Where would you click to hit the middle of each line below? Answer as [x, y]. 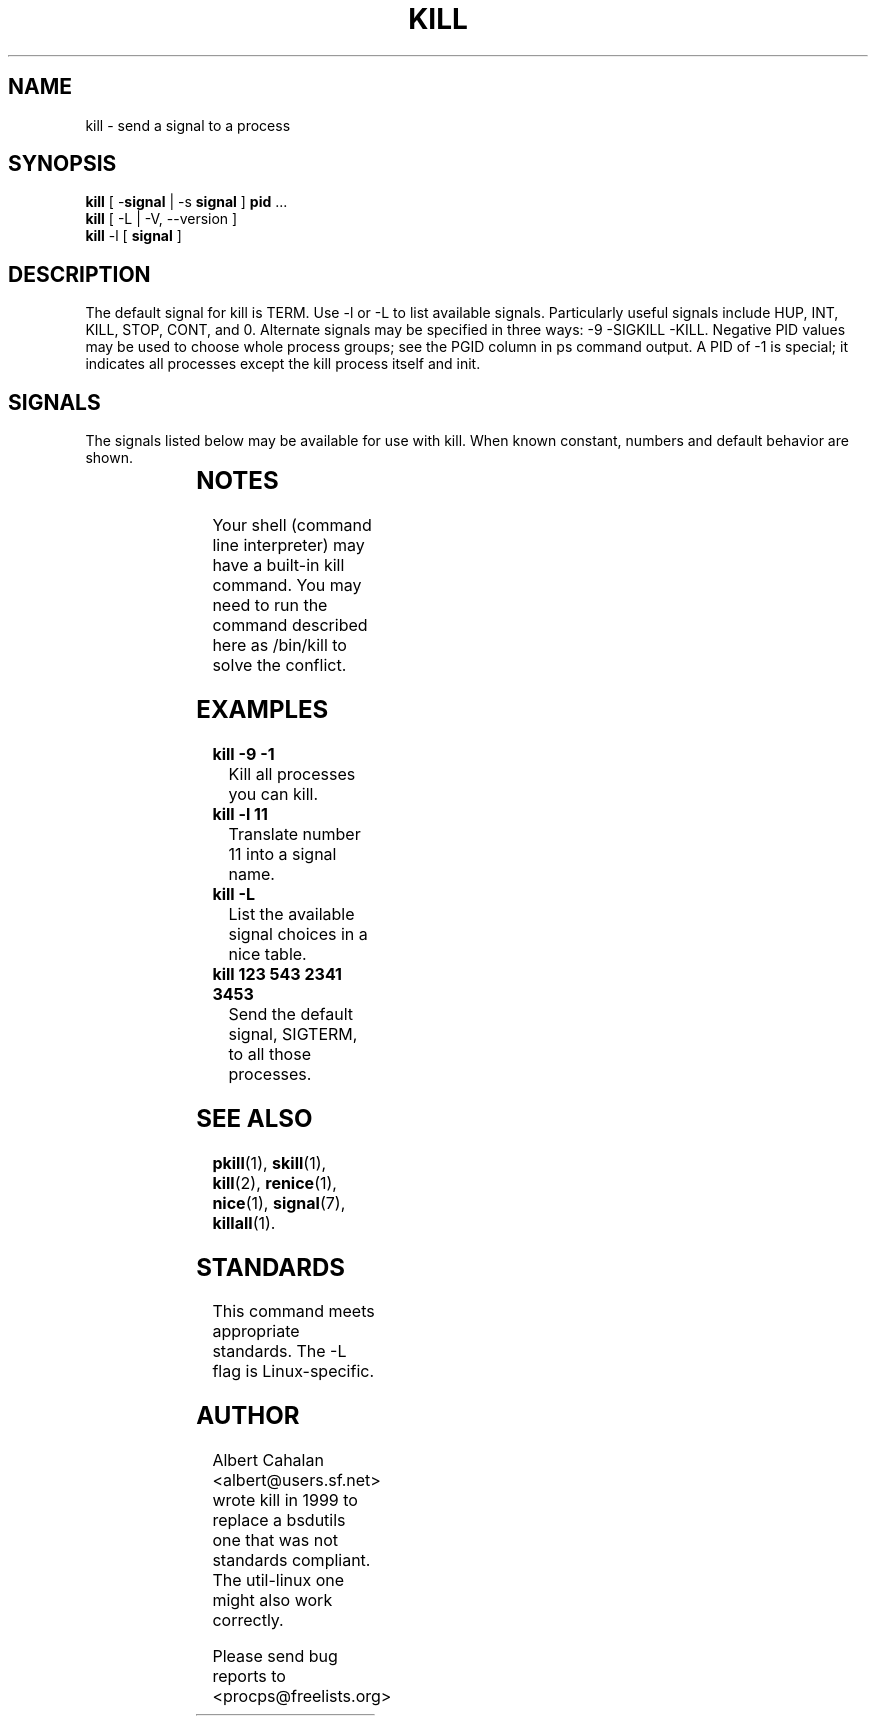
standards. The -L [279, 1351]
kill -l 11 [240, 813]
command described [290, 625]
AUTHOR [248, 1416]
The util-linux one [278, 1580]
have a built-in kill [278, 565]
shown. [109, 458]
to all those [269, 1053]
